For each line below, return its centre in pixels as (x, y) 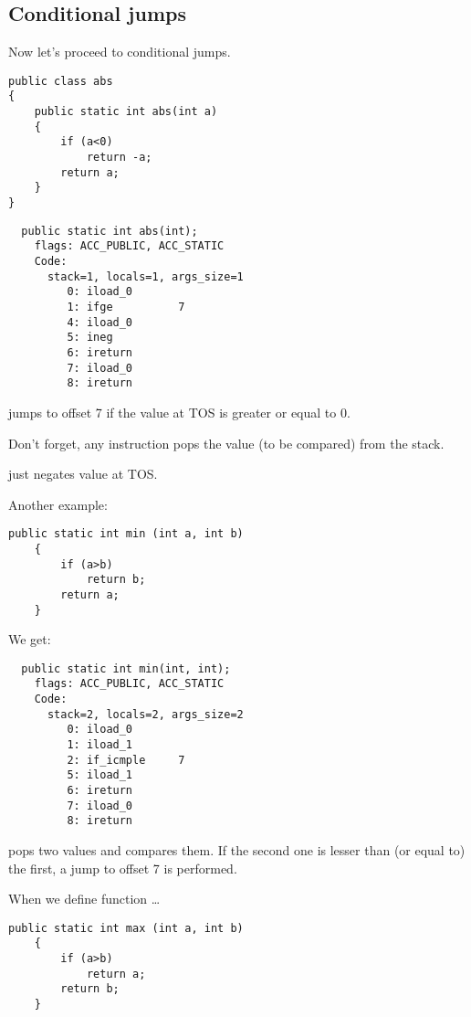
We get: (30, 639)
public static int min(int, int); (126, 668)
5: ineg (90, 338)
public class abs (61, 81)
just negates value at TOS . (83, 474)
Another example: (58, 504)
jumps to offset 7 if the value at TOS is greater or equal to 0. (179, 412)
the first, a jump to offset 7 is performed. (123, 868)
